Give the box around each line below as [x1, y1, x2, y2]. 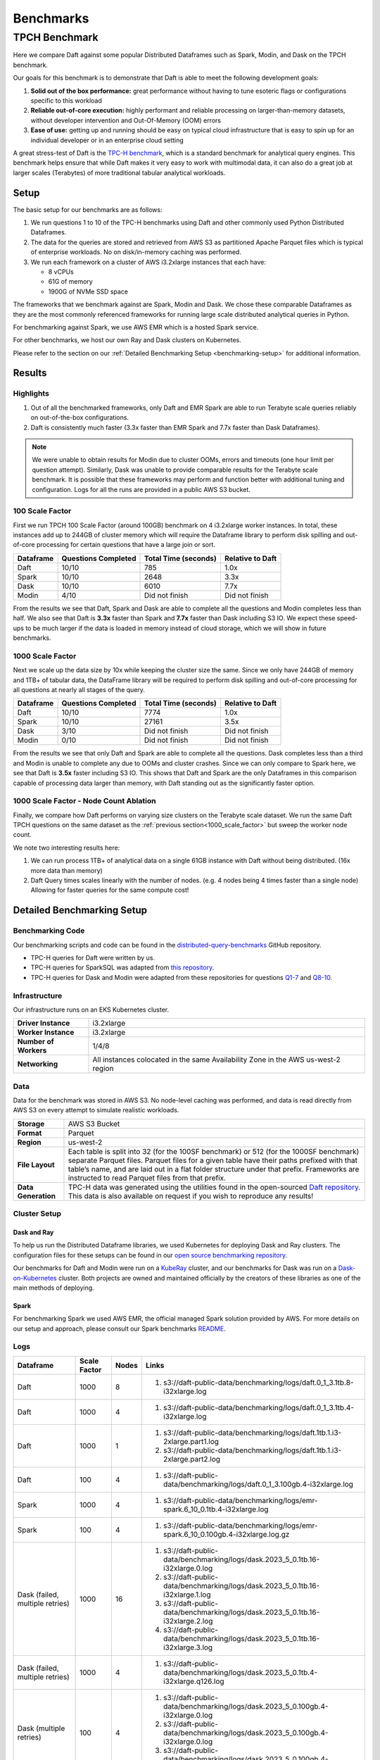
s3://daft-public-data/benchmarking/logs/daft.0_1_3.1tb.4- [163, 1402, 355, 1412]
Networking [17, 1060, 58, 1069]
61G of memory [48, 277, 93, 286]
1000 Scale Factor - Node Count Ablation [13, 796, 156, 806]
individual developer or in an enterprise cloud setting [30, 136, 184, 144]
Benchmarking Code [13, 926, 85, 936]
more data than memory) [30, 866, 103, 874]
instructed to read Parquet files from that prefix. [68, 1173, 227, 1183]
